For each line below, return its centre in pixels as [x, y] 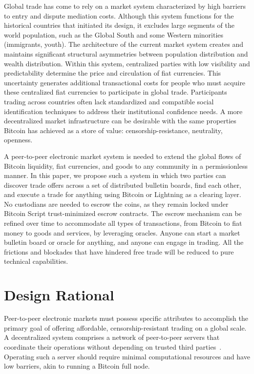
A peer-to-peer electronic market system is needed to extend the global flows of [123, 156]
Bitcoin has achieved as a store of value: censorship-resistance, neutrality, [113, 130]
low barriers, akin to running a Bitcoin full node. [77, 366]
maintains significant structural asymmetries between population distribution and [126, 53]
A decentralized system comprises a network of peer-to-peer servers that [112, 337]
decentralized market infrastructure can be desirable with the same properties [120, 121]
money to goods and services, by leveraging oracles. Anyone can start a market [122, 232]
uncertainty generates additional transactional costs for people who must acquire [125, 82]
